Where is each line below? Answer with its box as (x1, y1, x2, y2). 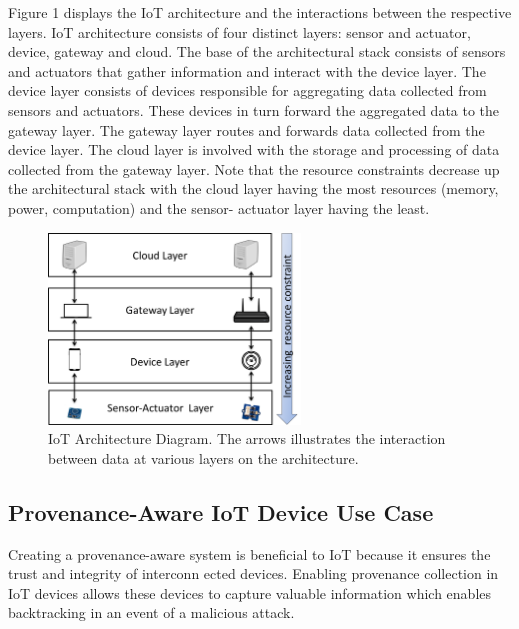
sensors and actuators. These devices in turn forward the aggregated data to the (8, 99, 500, 120)
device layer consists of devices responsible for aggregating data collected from (8, 80, 487, 101)
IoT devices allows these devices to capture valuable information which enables (8, 582, 492, 603)
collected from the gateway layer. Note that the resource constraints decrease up (8, 158, 500, 179)
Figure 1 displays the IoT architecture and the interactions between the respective (8, 2, 512, 22)
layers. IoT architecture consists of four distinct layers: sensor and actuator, (8, 21, 471, 42)
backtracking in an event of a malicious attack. (8, 602, 295, 623)
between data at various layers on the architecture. (48, 447, 359, 468)
